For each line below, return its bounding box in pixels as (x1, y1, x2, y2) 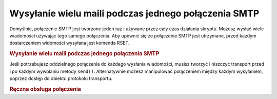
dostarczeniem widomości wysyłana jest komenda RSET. (9, 40, 130, 46)
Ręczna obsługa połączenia (9, 85, 82, 92)
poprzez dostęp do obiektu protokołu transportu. (9, 75, 113, 82)
